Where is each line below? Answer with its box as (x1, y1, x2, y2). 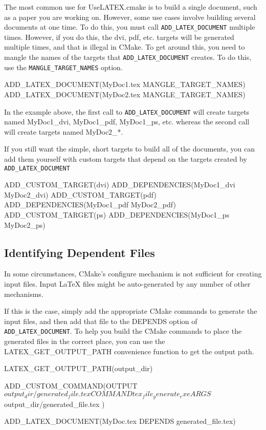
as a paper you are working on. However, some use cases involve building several (4, 11, 256, 22)
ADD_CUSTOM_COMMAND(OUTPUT (4, 380, 138, 391)
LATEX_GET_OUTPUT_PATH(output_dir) (4, 363, 153, 374)
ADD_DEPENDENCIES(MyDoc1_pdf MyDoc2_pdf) (4, 199, 176, 210)
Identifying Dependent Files (4, 244, 155, 260)
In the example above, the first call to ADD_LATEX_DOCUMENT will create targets (4, 106, 250, 117)
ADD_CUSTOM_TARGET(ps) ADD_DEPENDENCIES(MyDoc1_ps (4, 209, 230, 220)
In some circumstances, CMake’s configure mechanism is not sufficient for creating (4, 268, 262, 279)
